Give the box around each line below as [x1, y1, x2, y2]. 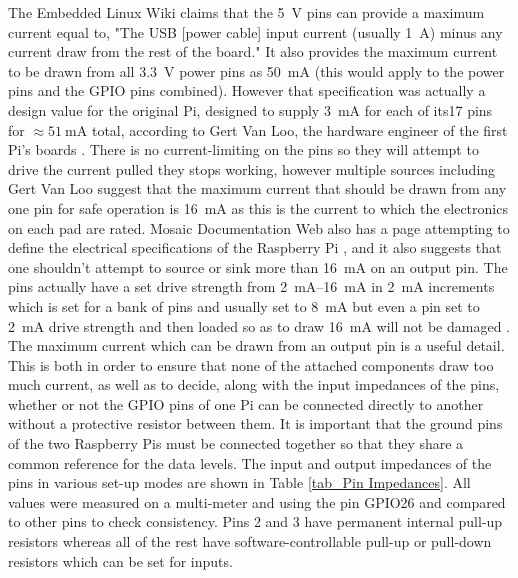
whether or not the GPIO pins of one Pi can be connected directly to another [8, 393, 484, 414]
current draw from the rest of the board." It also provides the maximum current [8, 41, 498, 62]
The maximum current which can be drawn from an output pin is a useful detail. [8, 335, 505, 356]
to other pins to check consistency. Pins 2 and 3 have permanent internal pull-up [8, 511, 503, 532]
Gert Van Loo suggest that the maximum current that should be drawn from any [8, 178, 507, 199]
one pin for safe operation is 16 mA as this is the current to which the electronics [8, 197, 508, 218]
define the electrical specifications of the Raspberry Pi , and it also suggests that [8, 237, 502, 258]
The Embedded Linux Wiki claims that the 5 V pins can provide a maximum [8, 2, 485, 22]
